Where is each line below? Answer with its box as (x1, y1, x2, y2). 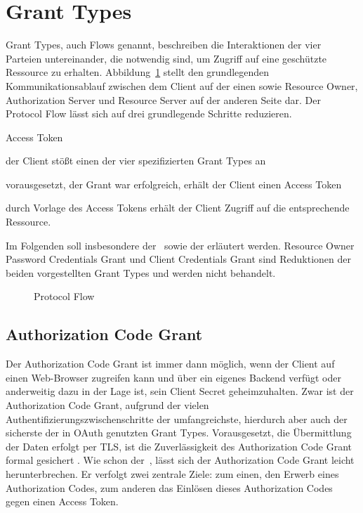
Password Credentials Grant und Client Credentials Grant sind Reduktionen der (6, 252, 352, 266)
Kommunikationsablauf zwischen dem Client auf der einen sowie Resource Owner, (6, 78, 358, 93)
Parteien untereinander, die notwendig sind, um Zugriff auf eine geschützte (6, 51, 327, 65)
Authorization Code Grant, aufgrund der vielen (6, 398, 209, 413)
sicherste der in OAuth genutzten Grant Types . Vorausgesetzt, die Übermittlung (6, 425, 352, 440)
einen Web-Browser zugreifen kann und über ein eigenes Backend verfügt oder (6, 370, 341, 384)
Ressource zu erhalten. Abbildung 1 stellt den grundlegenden (6, 65, 270, 79)
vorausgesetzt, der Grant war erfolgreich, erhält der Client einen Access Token (6, 176, 342, 191)
